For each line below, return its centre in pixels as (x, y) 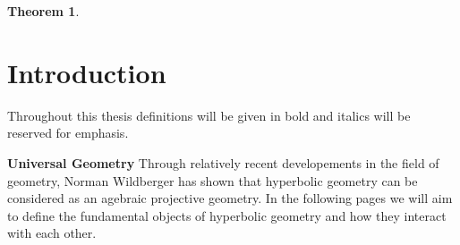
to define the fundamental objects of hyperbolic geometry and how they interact (227, 215)
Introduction (87, 72)
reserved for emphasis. (68, 133)
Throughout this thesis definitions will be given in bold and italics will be (209, 115)
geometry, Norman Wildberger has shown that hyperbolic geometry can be (213, 180)
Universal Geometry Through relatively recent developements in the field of (223, 162)
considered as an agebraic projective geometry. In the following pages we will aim (230, 198)
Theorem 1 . (43, 11)
